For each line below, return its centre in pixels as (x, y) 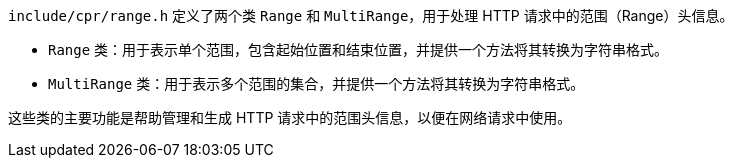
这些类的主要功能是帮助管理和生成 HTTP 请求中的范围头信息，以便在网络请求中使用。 (290, 117)
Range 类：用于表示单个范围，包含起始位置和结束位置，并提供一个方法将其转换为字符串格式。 (358, 49)
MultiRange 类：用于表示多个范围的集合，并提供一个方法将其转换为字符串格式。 (316, 83)
